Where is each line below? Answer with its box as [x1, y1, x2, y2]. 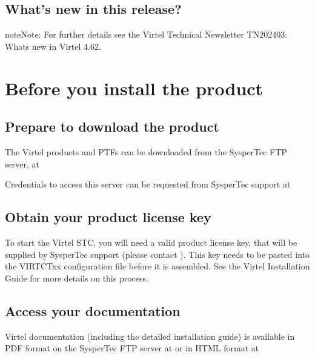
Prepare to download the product [5, 117, 219, 136]
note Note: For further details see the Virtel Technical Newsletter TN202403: [5, 28, 288, 41]
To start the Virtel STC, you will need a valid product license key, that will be [5, 235, 297, 248]
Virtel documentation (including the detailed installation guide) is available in [5, 329, 295, 342]
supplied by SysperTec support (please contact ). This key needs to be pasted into [5, 248, 310, 260]
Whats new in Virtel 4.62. [5, 39, 101, 52]
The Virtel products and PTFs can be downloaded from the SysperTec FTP [5, 145, 287, 158]
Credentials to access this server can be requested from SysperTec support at [5, 178, 291, 191]
